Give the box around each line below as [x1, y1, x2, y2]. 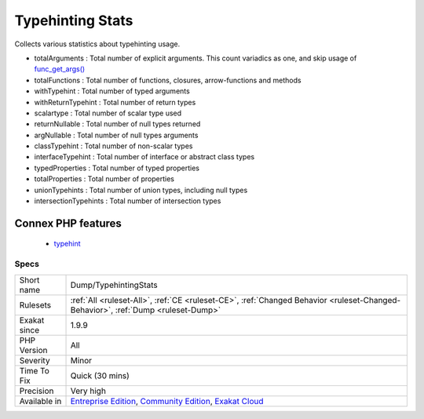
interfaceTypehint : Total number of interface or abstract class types [34, 152, 255, 162]
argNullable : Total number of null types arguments [34, 130, 199, 140]
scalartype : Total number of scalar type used [34, 108, 182, 118]
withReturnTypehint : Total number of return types [34, 97, 196, 107]
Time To [19, 365, 50, 376]
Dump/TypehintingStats [70, 279, 158, 290]
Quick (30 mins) [70, 370, 130, 381]
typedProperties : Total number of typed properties [34, 163, 200, 173]
